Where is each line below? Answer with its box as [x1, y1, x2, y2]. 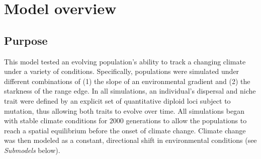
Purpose [4, 32, 48, 48]
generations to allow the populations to [126, 115, 247, 126]
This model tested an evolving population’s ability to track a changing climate [4, 56, 246, 66]
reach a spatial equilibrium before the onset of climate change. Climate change [4, 125, 246, 135]
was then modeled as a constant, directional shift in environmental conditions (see [4, 135, 257, 145]
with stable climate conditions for [4, 115, 108, 126]
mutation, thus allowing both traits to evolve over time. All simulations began [4, 105, 244, 116]
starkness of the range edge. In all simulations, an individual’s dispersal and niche [4, 86, 256, 96]
